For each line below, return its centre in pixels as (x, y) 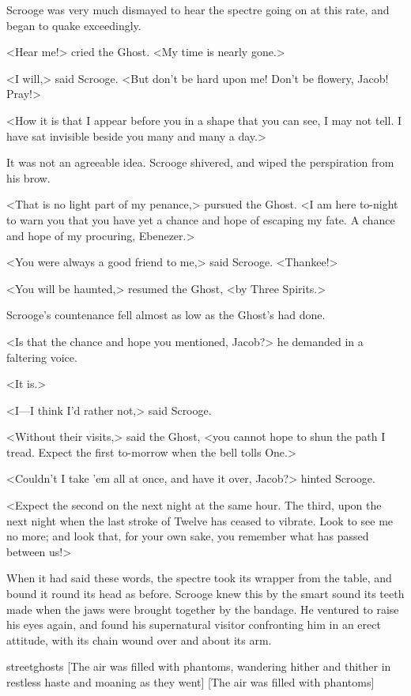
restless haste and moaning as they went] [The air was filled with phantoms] (190, 682)
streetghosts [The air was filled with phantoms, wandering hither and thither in (199, 666)
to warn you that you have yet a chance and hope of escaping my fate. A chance (201, 219)
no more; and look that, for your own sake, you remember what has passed (188, 536)
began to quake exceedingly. (74, 25)
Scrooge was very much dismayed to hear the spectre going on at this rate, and (198, 9)
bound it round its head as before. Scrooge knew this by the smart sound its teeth (205, 594)
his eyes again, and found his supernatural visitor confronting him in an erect (194, 625)
